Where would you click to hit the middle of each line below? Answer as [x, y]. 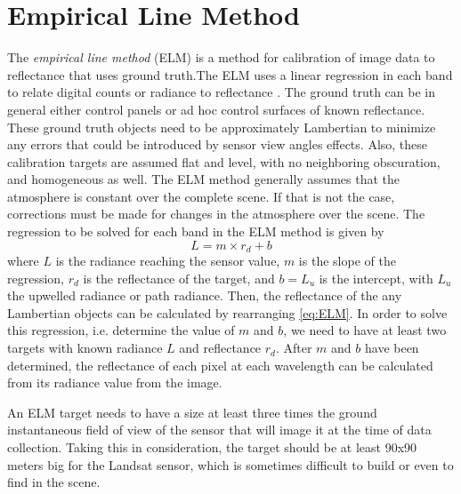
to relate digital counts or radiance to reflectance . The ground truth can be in [221, 92]
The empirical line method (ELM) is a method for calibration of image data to [221, 57]
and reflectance [220, 348]
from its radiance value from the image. [115, 382]
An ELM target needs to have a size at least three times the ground [192, 412]
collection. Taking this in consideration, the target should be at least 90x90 [212, 447]
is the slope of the [347, 261]
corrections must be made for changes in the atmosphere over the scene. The [216, 214]
